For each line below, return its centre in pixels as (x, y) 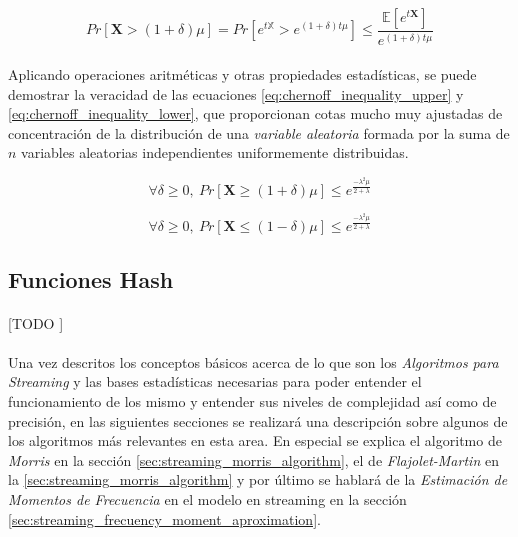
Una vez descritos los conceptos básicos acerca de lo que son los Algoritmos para (253, 361)
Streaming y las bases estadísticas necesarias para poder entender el (215, 381)
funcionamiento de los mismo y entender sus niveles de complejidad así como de (252, 400)
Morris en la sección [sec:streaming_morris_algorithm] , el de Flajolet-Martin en (253, 459)
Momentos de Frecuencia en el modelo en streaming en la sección (207, 498)
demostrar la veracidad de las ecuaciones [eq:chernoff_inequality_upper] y (236, 93)
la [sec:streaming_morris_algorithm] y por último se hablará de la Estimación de (258, 479)
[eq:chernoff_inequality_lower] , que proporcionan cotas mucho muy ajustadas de (255, 113)
